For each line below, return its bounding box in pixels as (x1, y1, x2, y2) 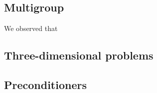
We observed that (4, 23, 58, 33)
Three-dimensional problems (4, 47, 154, 63)
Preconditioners (4, 76, 87, 92)
